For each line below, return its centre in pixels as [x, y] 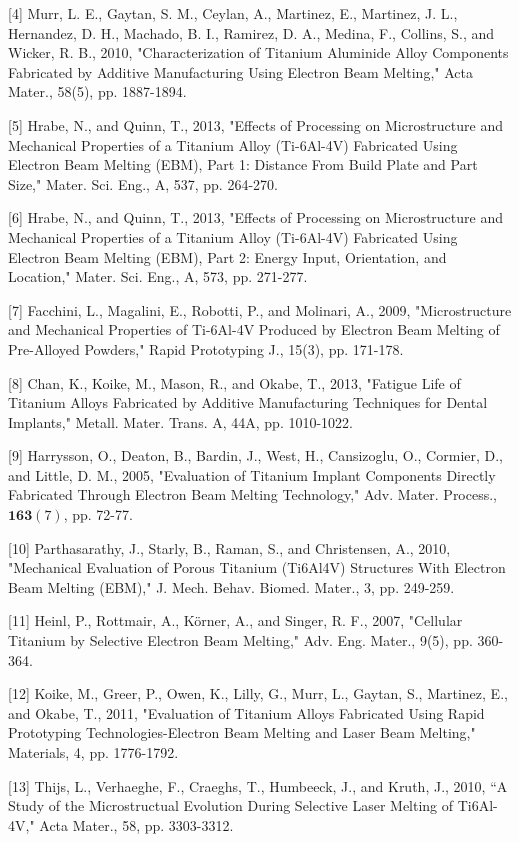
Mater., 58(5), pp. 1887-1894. [97, 91]
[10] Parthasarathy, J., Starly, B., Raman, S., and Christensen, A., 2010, [229, 547]
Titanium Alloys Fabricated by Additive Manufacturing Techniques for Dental [248, 402]
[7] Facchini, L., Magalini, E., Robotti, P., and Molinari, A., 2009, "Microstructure [260, 309]
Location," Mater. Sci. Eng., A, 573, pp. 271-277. [158, 276]
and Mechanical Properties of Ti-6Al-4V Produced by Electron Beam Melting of [254, 329]
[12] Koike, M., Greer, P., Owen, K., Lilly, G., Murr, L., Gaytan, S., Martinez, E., [258, 693]
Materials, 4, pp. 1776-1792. [93, 752]
